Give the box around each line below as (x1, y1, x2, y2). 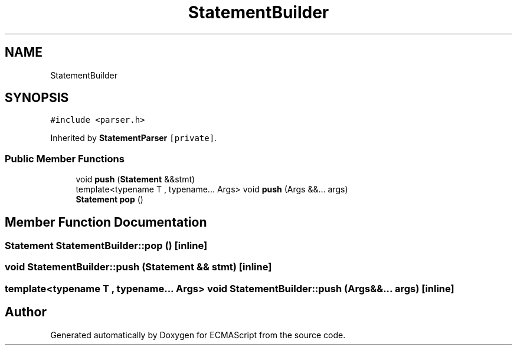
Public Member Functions (5, 152, 125, 165)
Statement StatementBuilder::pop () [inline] (5, 240, 208, 252)
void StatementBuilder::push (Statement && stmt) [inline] (5, 261, 272, 273)
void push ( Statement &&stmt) (76, 174, 195, 185)
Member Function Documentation (5, 214, 207, 230)
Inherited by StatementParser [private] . (50, 133, 217, 143)
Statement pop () (76, 194, 143, 205)
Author (5, 305, 47, 320)
